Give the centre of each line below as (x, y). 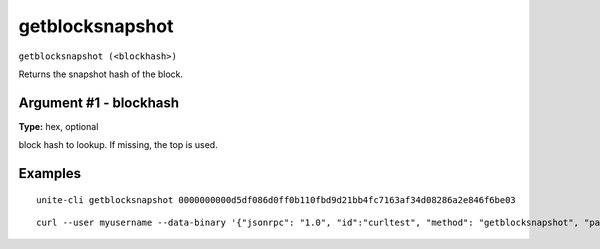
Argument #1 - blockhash (99, 102)
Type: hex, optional (58, 126)
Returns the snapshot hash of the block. (101, 74)
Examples (50, 173)
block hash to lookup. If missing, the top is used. (118, 145)
